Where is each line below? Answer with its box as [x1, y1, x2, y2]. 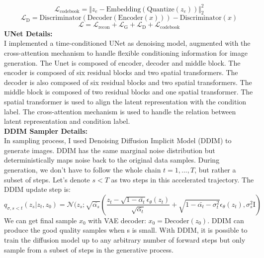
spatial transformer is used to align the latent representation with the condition [4, 96, 247, 106]
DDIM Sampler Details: [4, 125, 88, 136]
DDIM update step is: [4, 184, 71, 194]
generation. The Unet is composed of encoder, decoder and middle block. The [4, 57, 241, 68]
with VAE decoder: [88, 215, 146, 225]
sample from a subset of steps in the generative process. [4, 244, 174, 255]
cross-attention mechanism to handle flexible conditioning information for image [4, 47, 248, 58]
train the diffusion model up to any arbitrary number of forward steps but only [4, 235, 246, 245]
